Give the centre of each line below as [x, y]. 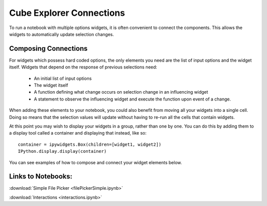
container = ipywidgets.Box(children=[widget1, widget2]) [90, 144]
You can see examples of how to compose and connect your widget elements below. [96, 162]
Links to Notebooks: [41, 177]
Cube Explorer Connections [67, 13]
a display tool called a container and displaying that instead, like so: [78, 133]
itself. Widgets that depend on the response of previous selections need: [83, 67]
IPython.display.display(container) [62, 151]
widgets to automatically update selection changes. [62, 34]
